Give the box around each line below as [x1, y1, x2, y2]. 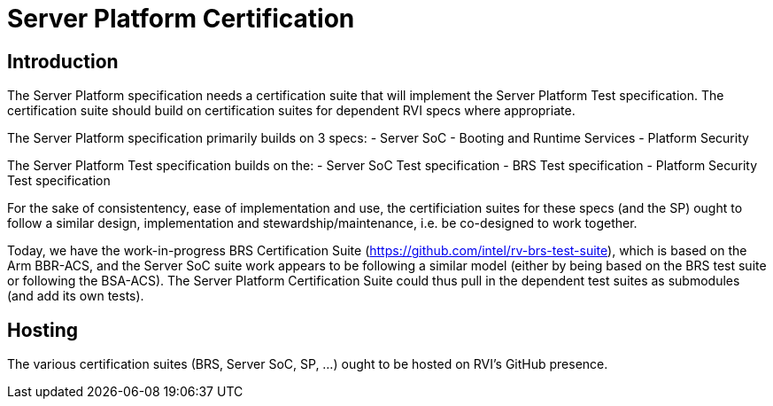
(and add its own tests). [7, 288, 144, 304]
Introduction [7, 50, 119, 73]
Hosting [7, 318, 79, 341]
